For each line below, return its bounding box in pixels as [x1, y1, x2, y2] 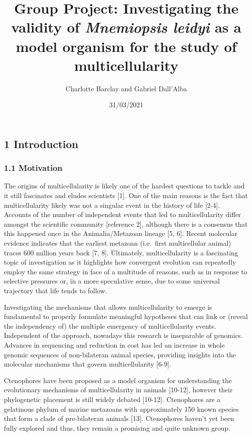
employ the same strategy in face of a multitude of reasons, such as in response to [4, 266, 248, 276]
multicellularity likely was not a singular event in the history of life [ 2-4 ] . [4, 200, 220, 210]
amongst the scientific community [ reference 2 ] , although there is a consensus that [4, 218, 248, 229]
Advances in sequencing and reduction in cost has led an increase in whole [4, 339, 225, 350]
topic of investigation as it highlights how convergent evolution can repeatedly [4, 257, 236, 267]
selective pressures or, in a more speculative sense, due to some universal [4, 276, 220, 286]
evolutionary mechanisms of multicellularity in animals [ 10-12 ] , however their [4, 385, 233, 395]
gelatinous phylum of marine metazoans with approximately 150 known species [4, 403, 239, 414]
